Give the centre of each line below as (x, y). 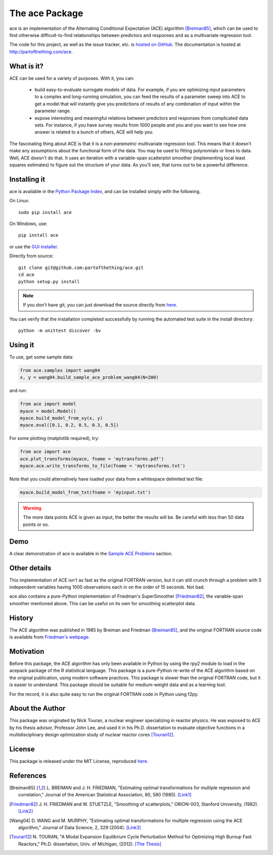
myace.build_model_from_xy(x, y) (61, 418)
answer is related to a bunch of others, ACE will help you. (94, 132)
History (21, 618)
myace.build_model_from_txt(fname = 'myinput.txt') (85, 492)
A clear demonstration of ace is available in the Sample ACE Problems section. (91, 553)
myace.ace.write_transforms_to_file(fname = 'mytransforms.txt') (103, 466)
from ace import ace (45, 452)
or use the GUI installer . (34, 246)
